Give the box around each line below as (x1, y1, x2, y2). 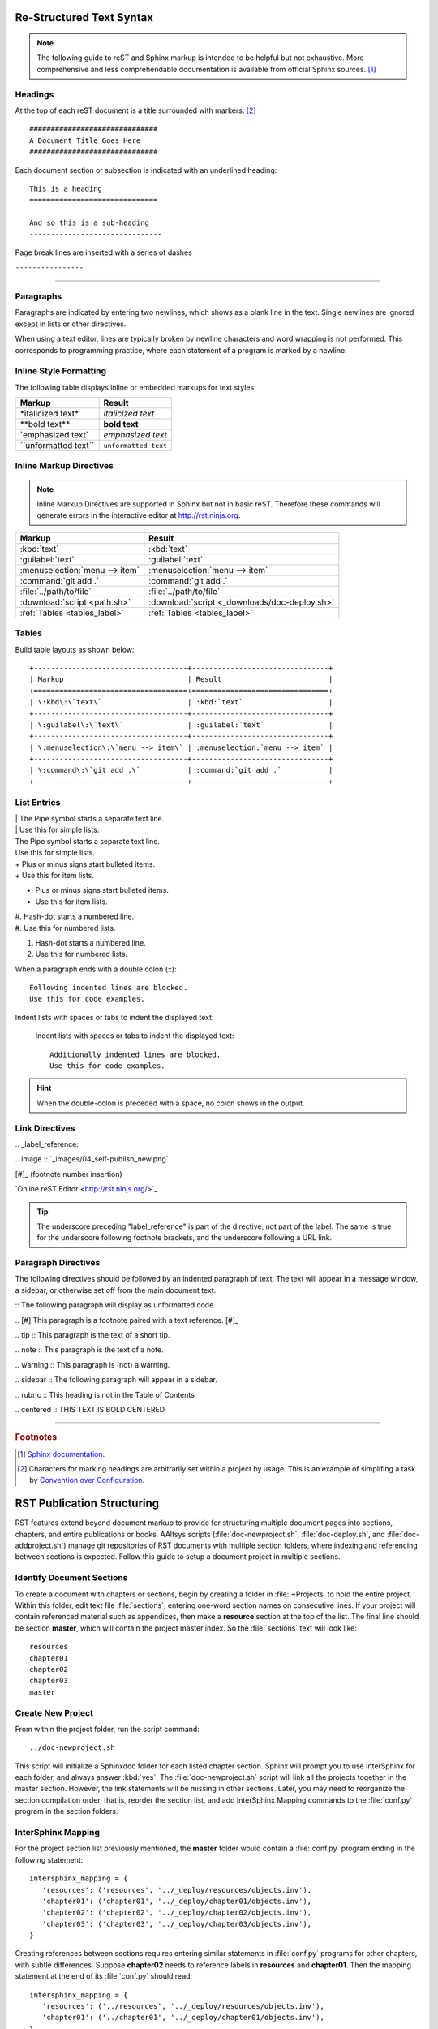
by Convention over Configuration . (29, 1475, 145, 1485)
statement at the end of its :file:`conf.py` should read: (15, 1971, 193, 1981)
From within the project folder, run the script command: (15, 1724, 200, 1734)
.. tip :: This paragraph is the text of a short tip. (15, 1330, 170, 1339)
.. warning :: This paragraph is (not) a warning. (15, 1359, 170, 1369)
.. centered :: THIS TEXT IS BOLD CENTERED (15, 1404, 165, 1414)
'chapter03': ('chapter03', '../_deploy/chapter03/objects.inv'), (41, 1919, 312, 1928)
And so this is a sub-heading (29, 218, 150, 227)
